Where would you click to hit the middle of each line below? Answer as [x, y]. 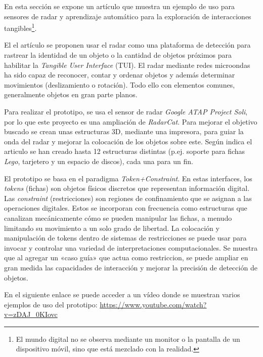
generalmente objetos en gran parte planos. [71, 94]
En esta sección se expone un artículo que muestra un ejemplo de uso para [120, 6]
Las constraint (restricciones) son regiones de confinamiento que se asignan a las [128, 198]
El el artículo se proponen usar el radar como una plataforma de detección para [127, 45]
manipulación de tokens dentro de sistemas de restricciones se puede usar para [125, 238]
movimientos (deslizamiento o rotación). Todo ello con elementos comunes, [120, 84]
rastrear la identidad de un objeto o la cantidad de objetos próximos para [118, 55]
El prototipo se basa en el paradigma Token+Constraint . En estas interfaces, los [128, 178]
